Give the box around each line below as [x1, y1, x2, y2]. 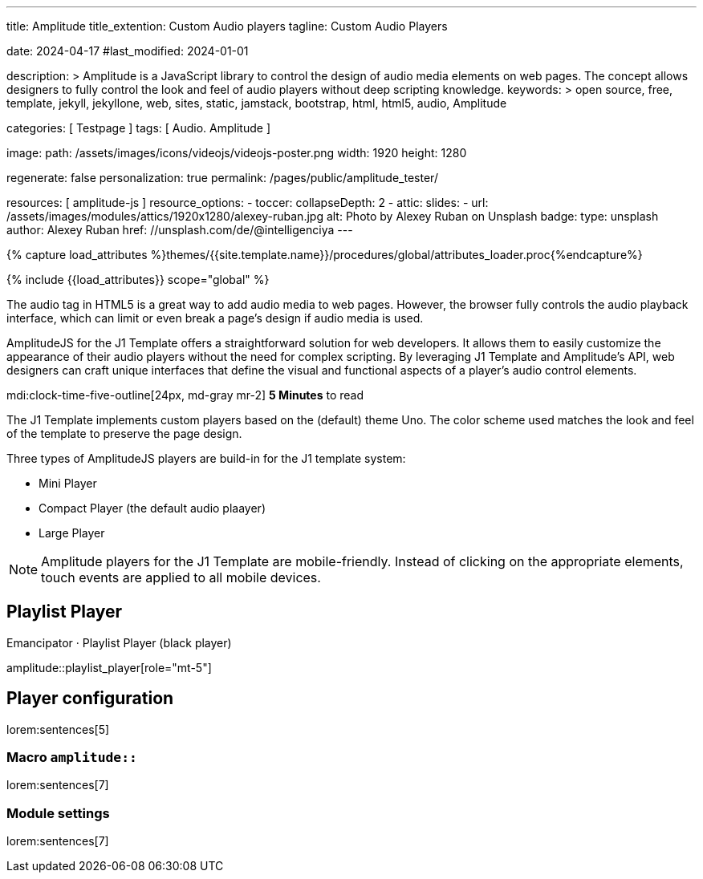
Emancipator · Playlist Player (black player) [6, 635, 232, 650]
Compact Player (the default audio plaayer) [39, 501, 266, 515]
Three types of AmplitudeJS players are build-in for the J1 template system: [6, 452, 406, 465]
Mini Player [39, 476, 97, 490]
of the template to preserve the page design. [6, 427, 242, 440]
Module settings [6, 804, 110, 821]
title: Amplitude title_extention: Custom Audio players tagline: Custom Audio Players [6, 19, 448, 33]
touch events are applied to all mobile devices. [41, 569, 321, 585]
